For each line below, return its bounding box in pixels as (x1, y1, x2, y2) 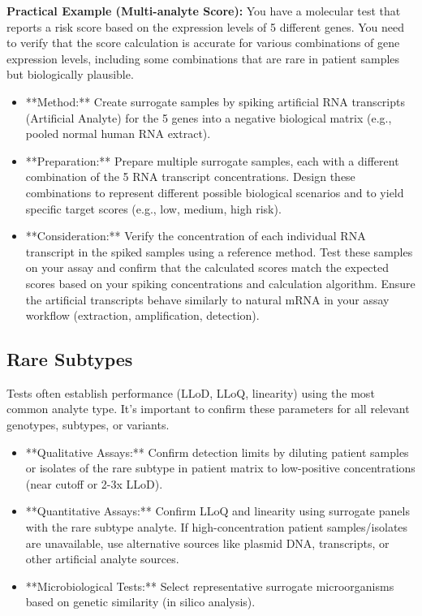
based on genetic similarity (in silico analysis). (25, 593, 256, 610)
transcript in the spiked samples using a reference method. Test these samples (25, 243, 413, 260)
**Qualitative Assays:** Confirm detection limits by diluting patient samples (25, 443, 409, 460)
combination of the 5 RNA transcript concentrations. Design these (25, 168, 355, 185)
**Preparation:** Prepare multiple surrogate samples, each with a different (25, 152, 399, 169)
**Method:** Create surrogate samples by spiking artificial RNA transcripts (25, 93, 405, 110)
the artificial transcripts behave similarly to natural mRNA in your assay (25, 291, 390, 308)
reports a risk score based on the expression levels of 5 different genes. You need (6, 18, 405, 35)
